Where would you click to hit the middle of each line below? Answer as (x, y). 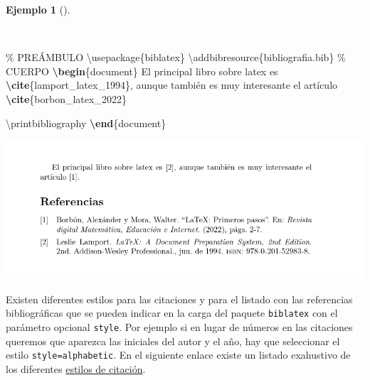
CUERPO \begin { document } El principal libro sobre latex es (142, 71)
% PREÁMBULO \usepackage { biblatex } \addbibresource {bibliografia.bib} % (176, 57)
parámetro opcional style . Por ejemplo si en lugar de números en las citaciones (179, 327)
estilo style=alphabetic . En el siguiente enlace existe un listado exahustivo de (178, 355)
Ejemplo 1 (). (38, 9)
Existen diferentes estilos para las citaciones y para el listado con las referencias (179, 299)
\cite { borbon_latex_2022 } (66, 98)
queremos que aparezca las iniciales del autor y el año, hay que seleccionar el (173, 341)
